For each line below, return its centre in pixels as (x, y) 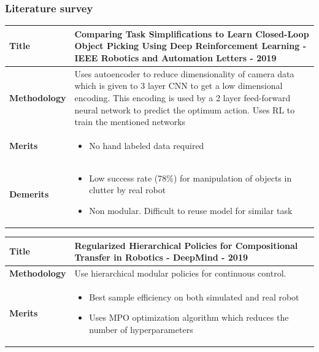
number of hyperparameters (141, 330)
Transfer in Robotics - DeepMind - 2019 (161, 257)
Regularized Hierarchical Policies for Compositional (186, 245)
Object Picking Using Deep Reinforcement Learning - (190, 46)
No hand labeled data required (147, 145)
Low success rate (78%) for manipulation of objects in (190, 178)
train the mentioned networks (130, 122)
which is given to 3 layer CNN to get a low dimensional (179, 86)
